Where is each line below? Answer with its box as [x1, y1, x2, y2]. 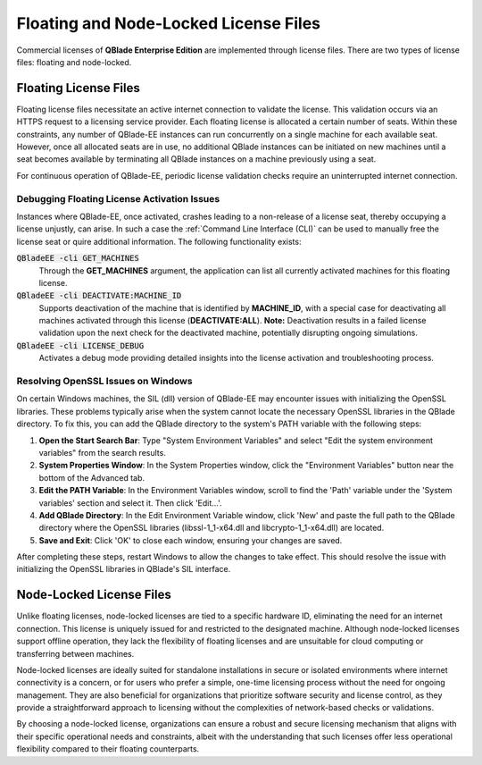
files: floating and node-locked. [16, 56, 132, 67]
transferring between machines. [16, 648, 135, 659]
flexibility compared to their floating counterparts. [16, 744, 200, 754]
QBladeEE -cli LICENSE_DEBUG [16, 340, 145, 350]
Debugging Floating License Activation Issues [16, 192, 220, 205]
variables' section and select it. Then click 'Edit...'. [38, 497, 222, 509]
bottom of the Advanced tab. [38, 472, 145, 483]
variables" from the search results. [38, 447, 167, 458]
